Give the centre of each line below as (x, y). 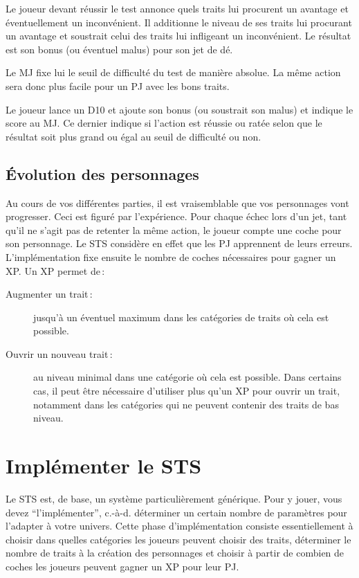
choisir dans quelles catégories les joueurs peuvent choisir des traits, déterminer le (178, 539)
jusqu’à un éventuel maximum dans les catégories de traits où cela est (181, 317)
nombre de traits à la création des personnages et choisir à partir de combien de (175, 553)
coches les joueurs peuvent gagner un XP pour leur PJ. (122, 566)
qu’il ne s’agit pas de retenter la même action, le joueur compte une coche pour (174, 229)
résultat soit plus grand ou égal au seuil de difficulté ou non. (134, 136)
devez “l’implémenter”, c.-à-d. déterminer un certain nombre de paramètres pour (176, 512)
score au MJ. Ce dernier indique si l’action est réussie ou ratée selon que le (164, 123)
